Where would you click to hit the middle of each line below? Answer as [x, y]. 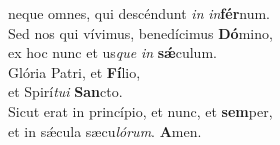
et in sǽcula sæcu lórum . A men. [105, 130]
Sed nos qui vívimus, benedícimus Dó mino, [140, 32]
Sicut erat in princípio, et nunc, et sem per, [140, 110]
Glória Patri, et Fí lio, [74, 71]
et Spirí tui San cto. [65, 91]
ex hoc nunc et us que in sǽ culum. [112, 52]
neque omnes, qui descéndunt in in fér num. [139, 13]
